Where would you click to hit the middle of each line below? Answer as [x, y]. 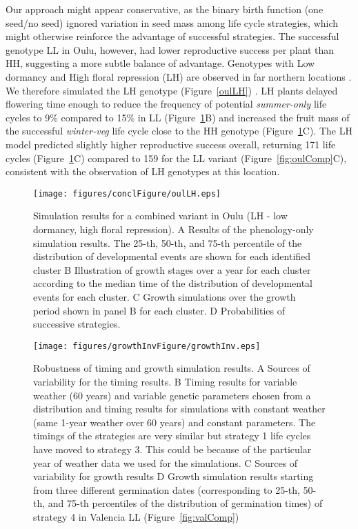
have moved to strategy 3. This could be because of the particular [172, 449]
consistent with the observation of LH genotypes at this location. [143, 171]
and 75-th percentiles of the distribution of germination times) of [185, 503]
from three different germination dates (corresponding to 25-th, [167, 489]
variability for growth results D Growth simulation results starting [173, 476]
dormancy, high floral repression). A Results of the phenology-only [173, 229]
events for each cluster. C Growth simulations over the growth [165, 296]
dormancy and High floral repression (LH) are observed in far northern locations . [179, 76]
